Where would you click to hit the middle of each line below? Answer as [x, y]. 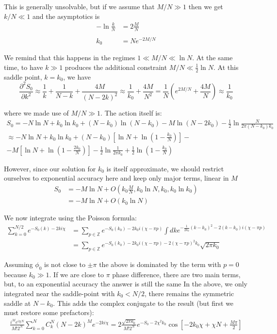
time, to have [24, 67]
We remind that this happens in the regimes [70, 58]
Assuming [18, 264]
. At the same [212, 58]
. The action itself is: [131, 113]
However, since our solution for [50, 168]
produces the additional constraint [116, 67]
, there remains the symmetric [189, 293]
